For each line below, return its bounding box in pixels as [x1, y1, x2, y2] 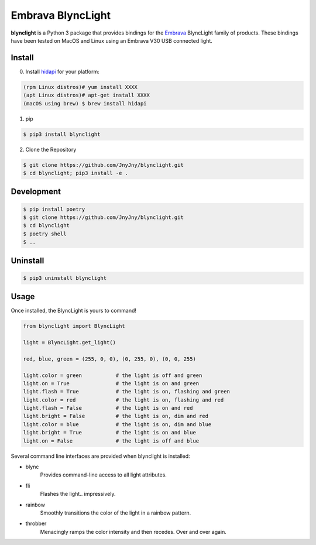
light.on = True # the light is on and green [23, 380, 200, 386]
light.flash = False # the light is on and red [23, 405, 193, 412]
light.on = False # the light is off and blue [23, 437, 200, 444]
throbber [25, 520, 47, 527]
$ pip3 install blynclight [23, 131, 101, 138]
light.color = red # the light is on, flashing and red [23, 396, 224, 403]
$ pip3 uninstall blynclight [23, 275, 107, 281]
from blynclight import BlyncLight [23, 323, 125, 330]
